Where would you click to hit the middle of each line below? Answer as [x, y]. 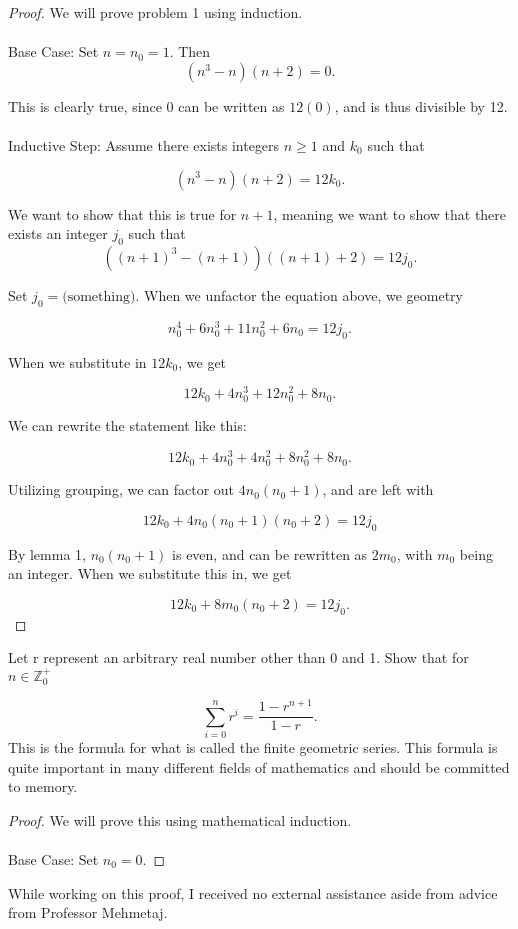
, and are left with [378, 489]
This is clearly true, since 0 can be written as [146, 105]
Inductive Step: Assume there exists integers [144, 144]
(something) [99, 296]
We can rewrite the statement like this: [127, 425]
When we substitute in [77, 361]
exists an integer [58, 233]
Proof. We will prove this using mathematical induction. [180, 819]
